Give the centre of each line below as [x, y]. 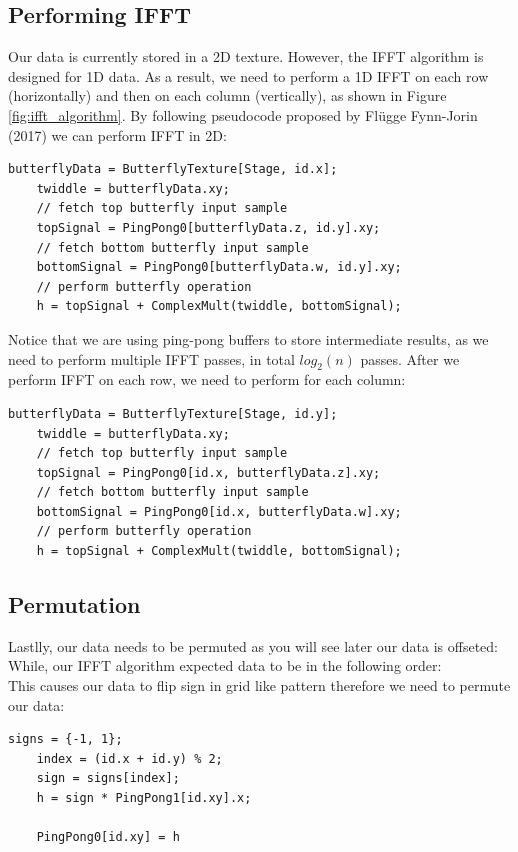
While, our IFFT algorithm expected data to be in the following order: [225, 665]
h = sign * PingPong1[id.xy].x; [144, 798]
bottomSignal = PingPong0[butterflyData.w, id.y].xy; [219, 267]
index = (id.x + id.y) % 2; [129, 758]
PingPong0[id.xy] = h [108, 837]
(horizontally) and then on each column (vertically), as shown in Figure [227, 95]
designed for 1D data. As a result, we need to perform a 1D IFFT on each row [248, 75]
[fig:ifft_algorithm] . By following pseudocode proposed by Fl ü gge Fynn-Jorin [243, 114]
